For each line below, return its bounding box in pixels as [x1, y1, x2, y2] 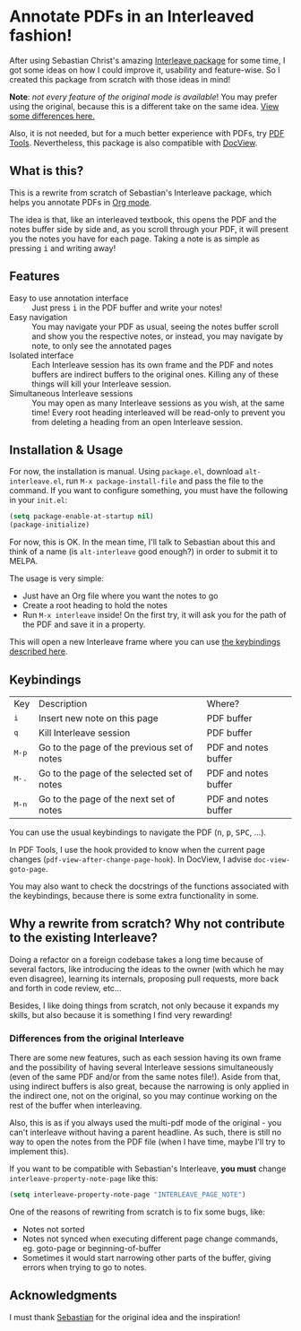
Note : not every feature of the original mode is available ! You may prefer [9, 91, 278, 102]
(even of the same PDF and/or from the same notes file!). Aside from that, [9, 1072, 280, 1083]
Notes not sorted [21, 1223, 85, 1234]
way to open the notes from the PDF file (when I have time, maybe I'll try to [9, 1136, 286, 1147]
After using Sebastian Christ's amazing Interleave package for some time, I [9, 55, 286, 65]
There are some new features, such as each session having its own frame [9, 1052, 282, 1064]
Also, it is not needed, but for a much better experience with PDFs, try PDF [9, 127, 285, 138]
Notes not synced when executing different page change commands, [21, 1233, 279, 1244]
